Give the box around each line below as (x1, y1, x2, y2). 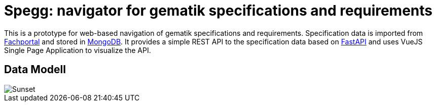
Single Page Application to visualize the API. (4, 45, 151, 55)
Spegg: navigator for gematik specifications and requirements (4, 2, 433, 19)
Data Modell (4, 63, 66, 76)
